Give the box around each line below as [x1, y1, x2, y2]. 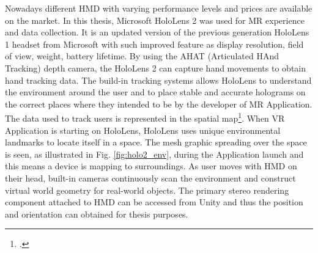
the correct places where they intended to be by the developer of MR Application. [5, 97, 312, 110]
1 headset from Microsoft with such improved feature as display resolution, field [5, 37, 304, 50]
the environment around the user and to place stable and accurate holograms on [5, 86, 306, 98]
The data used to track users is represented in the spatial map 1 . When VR [5, 110, 285, 124]
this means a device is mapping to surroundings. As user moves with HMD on [5, 159, 297, 172]
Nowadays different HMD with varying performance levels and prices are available [5, 2, 312, 14]
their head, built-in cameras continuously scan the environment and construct [5, 171, 296, 184]
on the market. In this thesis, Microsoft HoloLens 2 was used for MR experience [5, 13, 305, 26]
